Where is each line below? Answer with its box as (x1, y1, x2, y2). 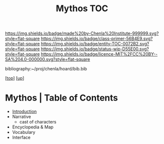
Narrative (12, 114, 31, 120)
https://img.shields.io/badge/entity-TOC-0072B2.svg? (41, 41, 149, 47)
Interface (12, 135, 31, 141)
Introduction (12, 108, 37, 115)
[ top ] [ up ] (5, 75, 24, 81)
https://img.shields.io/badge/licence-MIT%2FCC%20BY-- (41, 51, 158, 57)
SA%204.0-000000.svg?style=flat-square (5, 57, 90, 62)
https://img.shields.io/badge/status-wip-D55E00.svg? (41, 46, 149, 52)
